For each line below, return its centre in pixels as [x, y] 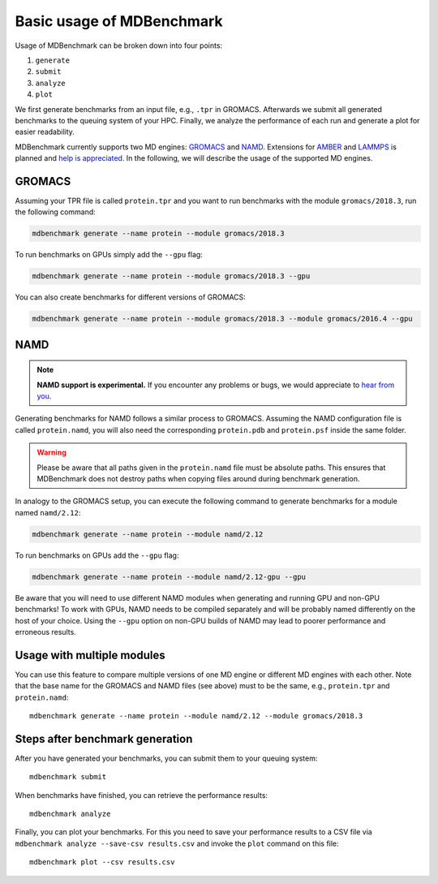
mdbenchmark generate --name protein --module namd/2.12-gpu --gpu [169, 577]
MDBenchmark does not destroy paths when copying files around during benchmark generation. [198, 479]
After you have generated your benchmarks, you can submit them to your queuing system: [166, 758]
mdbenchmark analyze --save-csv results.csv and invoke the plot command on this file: [177, 843]
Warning [52, 453]
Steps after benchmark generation [104, 739]
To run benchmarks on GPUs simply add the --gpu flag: [109, 255]
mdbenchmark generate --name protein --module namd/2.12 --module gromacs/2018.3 [196, 716]
